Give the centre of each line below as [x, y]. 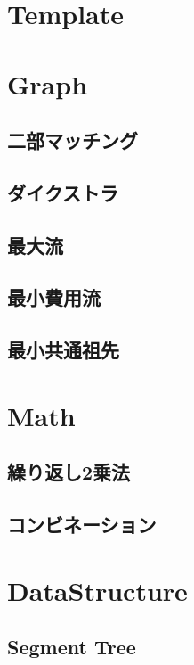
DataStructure [97, 590]
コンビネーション [82, 525]
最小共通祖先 [63, 350]
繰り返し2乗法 [69, 472]
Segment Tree [72, 647]
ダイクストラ [63, 192]
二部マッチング [73, 140]
